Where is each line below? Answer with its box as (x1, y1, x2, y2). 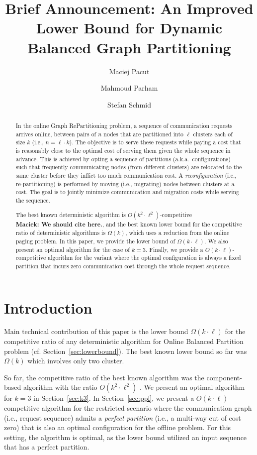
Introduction (4, 297, 92, 318)
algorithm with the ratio (23, 382, 97, 392)
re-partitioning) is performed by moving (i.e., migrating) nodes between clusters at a (15, 179, 235, 188)
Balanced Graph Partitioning (27, 37, 231, 57)
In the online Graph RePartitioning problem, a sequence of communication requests (15, 121, 233, 130)
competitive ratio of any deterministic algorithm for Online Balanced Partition (4, 336, 244, 346)
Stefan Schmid (107, 99, 151, 110)
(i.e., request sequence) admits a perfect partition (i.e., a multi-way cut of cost (4, 412, 241, 423)
